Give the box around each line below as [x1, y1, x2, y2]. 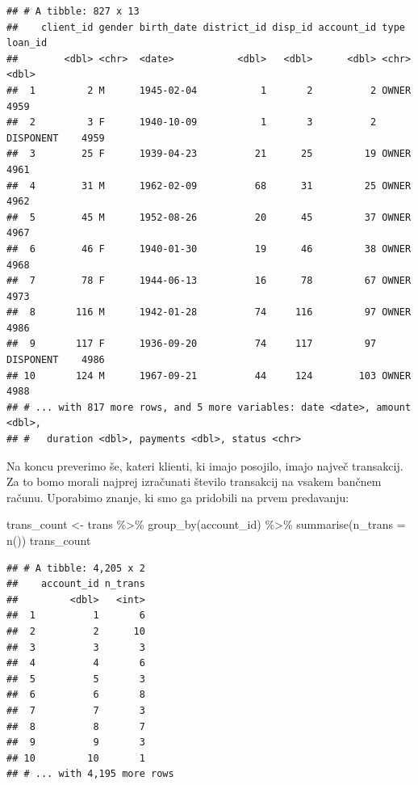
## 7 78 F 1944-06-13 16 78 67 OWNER [6, 275, 412, 287]
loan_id [6, 37, 48, 49]
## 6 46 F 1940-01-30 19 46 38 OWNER [6, 243, 412, 255]
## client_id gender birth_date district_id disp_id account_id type [6, 21, 405, 33]
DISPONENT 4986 [6, 354, 105, 366]
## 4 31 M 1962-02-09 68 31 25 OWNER [6, 179, 412, 192]
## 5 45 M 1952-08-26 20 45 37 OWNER [6, 211, 412, 223]
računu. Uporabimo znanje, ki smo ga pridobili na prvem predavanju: [6, 488, 349, 505]
